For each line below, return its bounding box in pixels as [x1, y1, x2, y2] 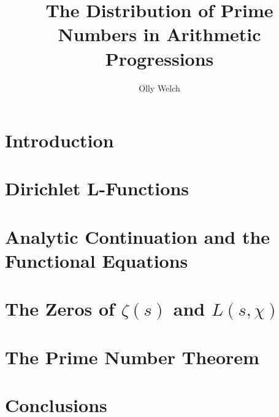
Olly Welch [139, 81, 180, 94]
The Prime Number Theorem [5, 344, 259, 369]
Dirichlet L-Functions [5, 176, 189, 201]
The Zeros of [5, 296, 115, 321]
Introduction [5, 128, 114, 153]
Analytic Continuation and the [5, 224, 270, 249]
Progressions [105, 45, 214, 71]
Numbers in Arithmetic [58, 21, 261, 47]
